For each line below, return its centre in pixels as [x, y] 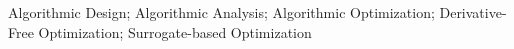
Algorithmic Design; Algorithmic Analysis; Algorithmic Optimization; [221, 12]
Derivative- [473, 12]
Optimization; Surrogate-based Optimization [175, 31]
